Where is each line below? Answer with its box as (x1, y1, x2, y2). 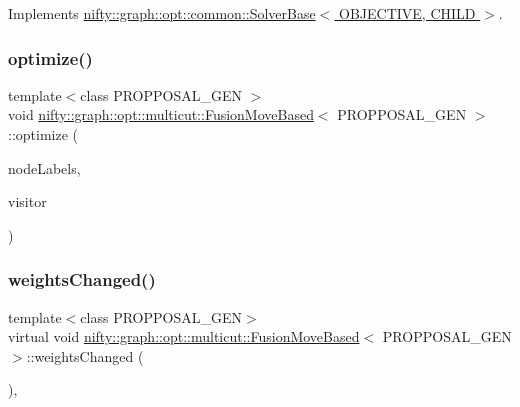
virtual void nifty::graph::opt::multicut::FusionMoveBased (8, 326, 360, 347)
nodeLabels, (8, 157, 81, 178)
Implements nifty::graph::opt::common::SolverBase (8, 3, 316, 23)
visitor (8, 191, 47, 212)
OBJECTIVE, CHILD (339, 3, 476, 23)
